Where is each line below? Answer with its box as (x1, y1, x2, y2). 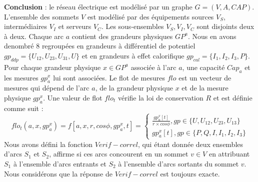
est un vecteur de (178, 72, 231, 82)
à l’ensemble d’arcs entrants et (13, 158, 106, 168)
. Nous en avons (187, 30, 236, 41)
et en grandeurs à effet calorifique (81, 50, 184, 60)
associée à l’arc (130, 61, 176, 72)
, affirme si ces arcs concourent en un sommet (49, 148, 188, 159)
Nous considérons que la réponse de (4, 168, 112, 178)
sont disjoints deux (196, 21, 254, 31)
